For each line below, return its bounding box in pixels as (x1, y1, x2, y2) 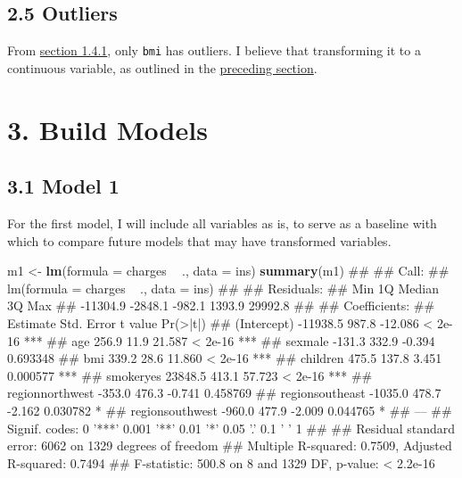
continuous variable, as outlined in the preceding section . (7, 58, 318, 77)
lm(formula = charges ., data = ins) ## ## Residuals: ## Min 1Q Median (7, 278, 439, 297)
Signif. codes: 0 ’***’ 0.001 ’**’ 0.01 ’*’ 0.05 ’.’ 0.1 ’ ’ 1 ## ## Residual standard (7, 418, 456, 437)
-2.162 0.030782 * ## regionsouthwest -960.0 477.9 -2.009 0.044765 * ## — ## (7, 400, 452, 419)
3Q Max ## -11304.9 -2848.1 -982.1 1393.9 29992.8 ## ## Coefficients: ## (7, 296, 435, 315)
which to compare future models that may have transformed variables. (7, 231, 392, 250)
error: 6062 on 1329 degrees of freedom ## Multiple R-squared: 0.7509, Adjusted (7, 436, 452, 455)
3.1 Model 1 (7, 172, 120, 200)
